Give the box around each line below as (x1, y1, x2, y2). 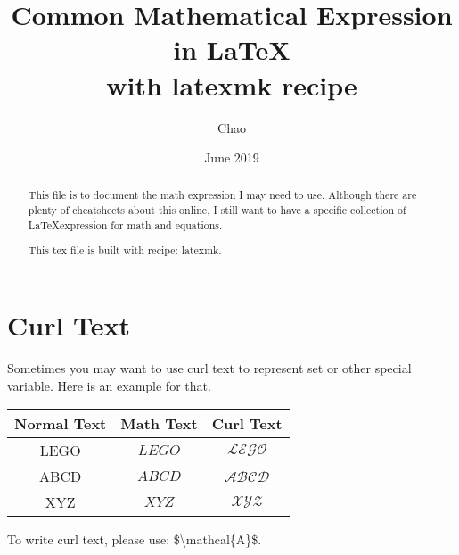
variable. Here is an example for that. (7, 376, 211, 394)
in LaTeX (173, 31, 291, 68)
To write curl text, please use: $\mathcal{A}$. (7, 530, 262, 549)
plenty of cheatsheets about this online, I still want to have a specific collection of (28, 203, 406, 218)
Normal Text (14, 413, 107, 435)
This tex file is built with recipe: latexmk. (28, 243, 222, 258)
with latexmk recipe (106, 66, 357, 103)
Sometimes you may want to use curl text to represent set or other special (7, 358, 412, 377)
